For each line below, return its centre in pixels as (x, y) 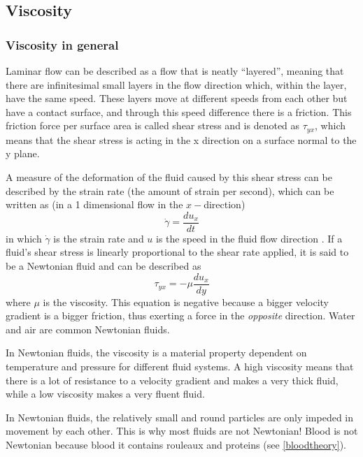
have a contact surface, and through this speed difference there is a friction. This (179, 111)
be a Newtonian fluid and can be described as (104, 266)
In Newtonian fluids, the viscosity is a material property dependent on (156, 353)
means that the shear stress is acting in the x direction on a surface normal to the (181, 139)
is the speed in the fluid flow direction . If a (249, 238)
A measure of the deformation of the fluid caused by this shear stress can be (169, 177)
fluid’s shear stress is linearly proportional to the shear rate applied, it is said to (177, 252)
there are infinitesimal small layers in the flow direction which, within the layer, (176, 84)
